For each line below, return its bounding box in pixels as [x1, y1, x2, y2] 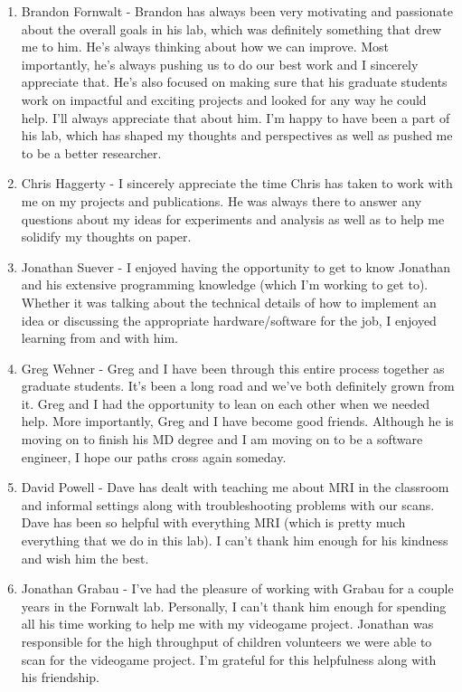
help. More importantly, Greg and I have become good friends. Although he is [21, 412, 454, 431]
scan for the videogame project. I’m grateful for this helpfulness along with [21, 649, 437, 668]
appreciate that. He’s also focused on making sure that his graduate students [21, 72, 448, 91]
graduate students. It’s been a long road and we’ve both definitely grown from [21, 376, 455, 395]
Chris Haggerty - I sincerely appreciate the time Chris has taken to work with [21, 174, 453, 193]
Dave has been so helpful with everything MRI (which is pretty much [21, 513, 406, 532]
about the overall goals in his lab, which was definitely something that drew [21, 19, 442, 38]
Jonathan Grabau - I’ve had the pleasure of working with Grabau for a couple [21, 579, 454, 598]
